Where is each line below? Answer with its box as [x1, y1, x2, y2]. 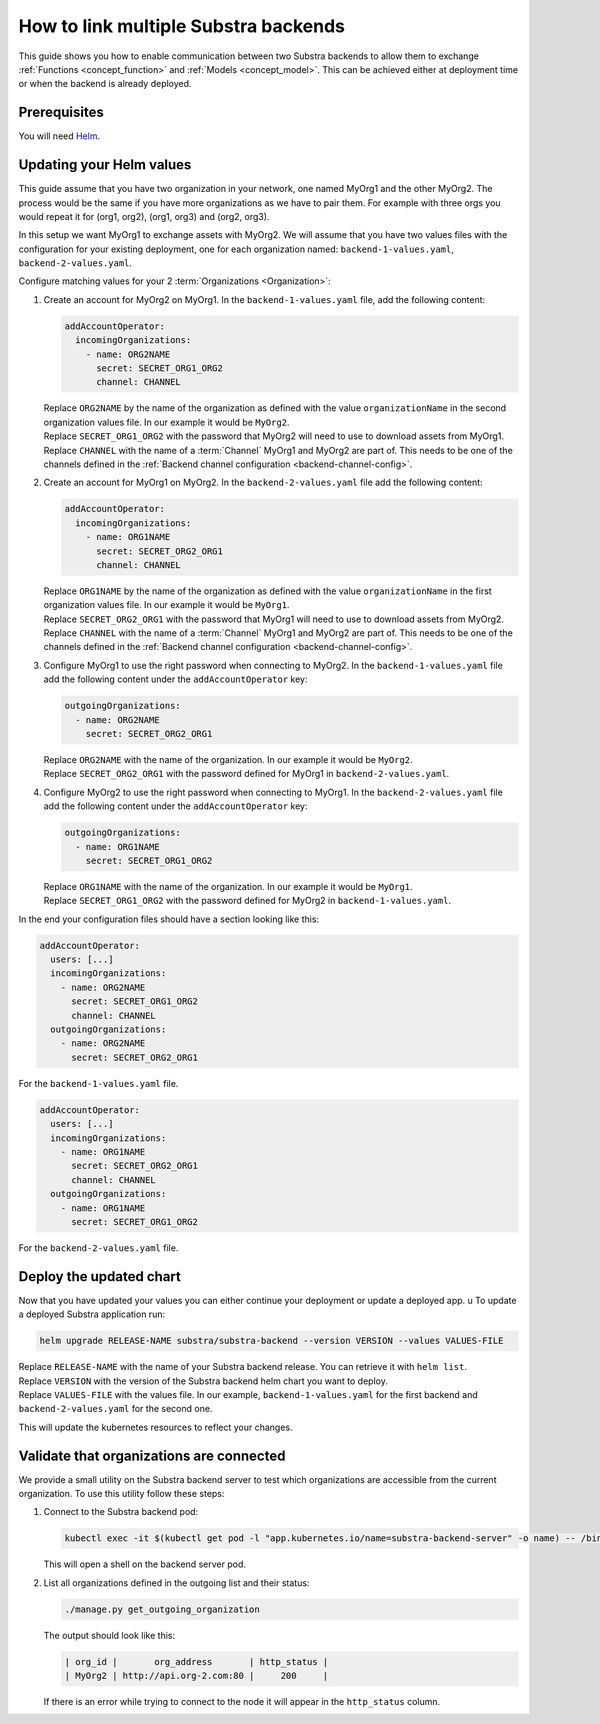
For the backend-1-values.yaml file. [18, 1077, 179, 1089]
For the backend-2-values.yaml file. [18, 1241, 179, 1254]
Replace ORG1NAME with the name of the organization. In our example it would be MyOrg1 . [43, 880, 414, 892]
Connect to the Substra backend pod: [43, 1506, 199, 1518]
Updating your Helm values [18, 156, 192, 174]
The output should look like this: [43, 1629, 175, 1641]
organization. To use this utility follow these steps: [18, 1488, 225, 1499]
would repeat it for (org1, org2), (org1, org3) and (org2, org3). [18, 210, 270, 222]
